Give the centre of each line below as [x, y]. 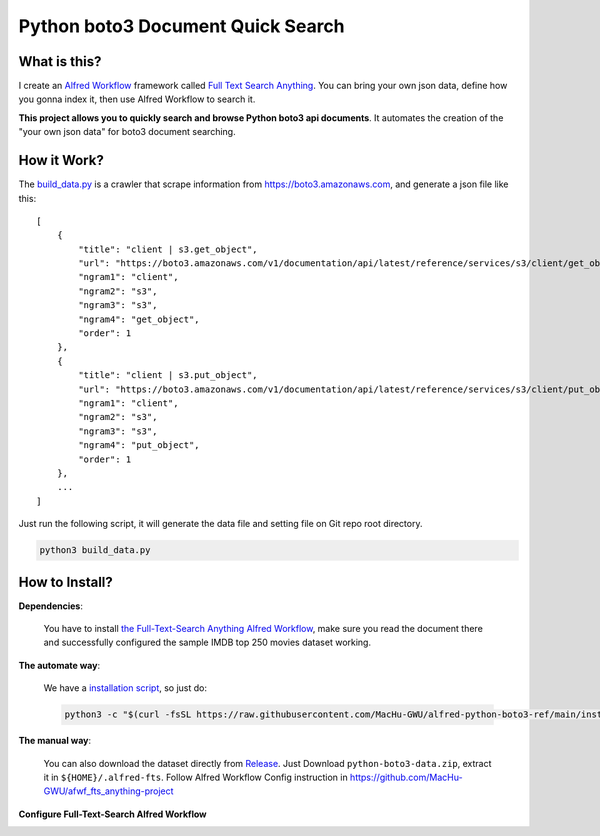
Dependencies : [51, 606]
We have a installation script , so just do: [125, 688]
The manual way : [55, 741]
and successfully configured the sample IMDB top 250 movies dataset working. [207, 642]
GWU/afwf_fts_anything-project [108, 791]
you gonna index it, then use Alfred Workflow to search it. [137, 99]
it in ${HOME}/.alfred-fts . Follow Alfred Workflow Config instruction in [196, 777]
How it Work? [61, 160]
